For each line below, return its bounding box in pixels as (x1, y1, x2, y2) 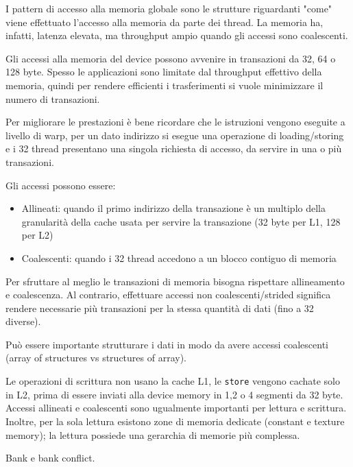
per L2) (21, 228, 53, 242)
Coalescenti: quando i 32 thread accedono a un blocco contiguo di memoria (21, 250, 337, 265)
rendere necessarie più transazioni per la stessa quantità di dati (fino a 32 (5, 300, 314, 315)
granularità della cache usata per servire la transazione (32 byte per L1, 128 (21, 214, 341, 228)
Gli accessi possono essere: (5, 178, 116, 192)
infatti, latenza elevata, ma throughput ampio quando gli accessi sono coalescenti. (5, 28, 348, 43)
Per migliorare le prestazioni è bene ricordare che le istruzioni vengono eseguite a (5, 115, 345, 129)
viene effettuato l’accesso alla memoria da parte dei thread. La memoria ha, (5, 14, 324, 29)
